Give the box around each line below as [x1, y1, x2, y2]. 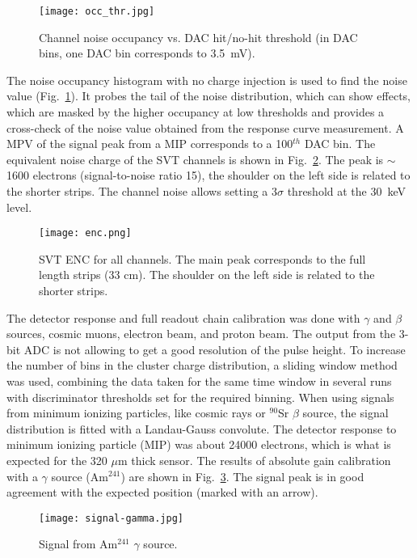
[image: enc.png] [39, 227, 132, 239]
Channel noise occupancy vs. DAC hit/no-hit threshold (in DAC [39, 28, 358, 45]
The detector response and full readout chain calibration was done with [6, 309, 360, 326]
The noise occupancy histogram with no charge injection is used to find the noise [6, 71, 407, 88]
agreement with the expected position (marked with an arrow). [6, 484, 318, 501]
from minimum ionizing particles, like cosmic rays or [6, 404, 266, 421]
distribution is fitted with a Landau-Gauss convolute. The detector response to [6, 420, 397, 437]
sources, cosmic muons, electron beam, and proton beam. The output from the [6, 325, 396, 342]
